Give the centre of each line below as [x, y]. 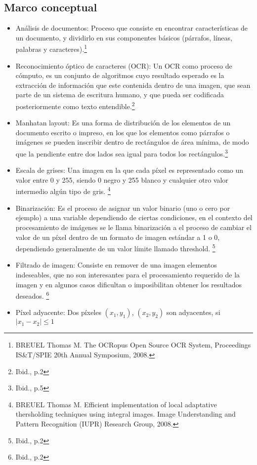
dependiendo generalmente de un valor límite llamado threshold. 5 [115, 248]
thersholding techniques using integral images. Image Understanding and [126, 414]
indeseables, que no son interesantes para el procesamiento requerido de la [128, 274]
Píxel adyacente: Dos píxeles [58, 312]
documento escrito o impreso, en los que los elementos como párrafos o [123, 132]
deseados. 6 [32, 295]
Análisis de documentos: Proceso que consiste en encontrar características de [131, 28]
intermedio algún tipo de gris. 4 [63, 191]
